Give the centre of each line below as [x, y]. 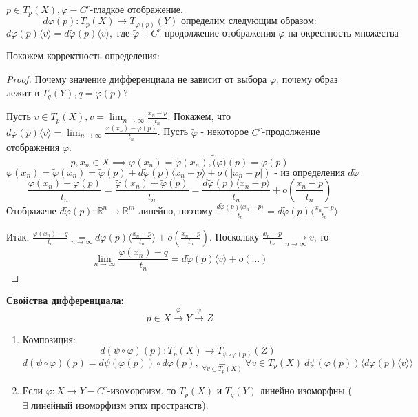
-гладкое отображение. [136, 9]
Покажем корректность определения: [83, 55]
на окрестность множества [343, 34]
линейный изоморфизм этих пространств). [120, 404]
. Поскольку [234, 237]
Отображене [31, 210]
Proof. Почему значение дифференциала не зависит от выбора [137, 79]
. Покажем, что [199, 116]
